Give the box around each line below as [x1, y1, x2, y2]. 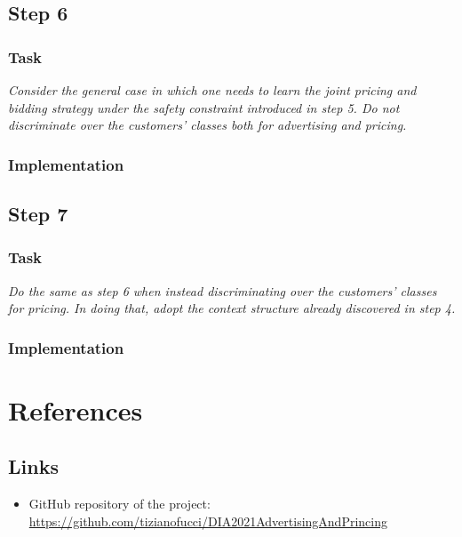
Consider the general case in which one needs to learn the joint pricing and [8, 81, 417, 99]
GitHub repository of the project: [28, 494, 211, 513]
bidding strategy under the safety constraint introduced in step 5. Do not [8, 98, 400, 116]
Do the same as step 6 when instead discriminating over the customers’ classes [8, 281, 437, 300]
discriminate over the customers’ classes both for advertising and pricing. [8, 116, 407, 134]
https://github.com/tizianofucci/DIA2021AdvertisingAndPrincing [28, 511, 387, 530]
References [8, 391, 143, 428]
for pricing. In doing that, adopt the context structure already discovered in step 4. [8, 299, 456, 317]
